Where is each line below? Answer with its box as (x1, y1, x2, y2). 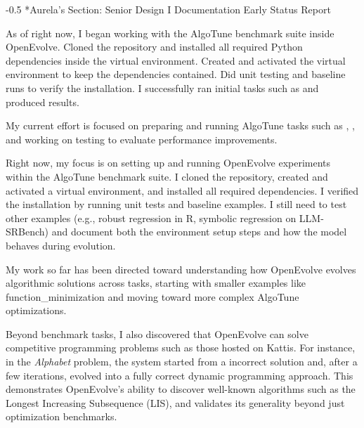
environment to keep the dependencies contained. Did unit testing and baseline (6, 67, 346, 82)
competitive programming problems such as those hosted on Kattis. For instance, (6, 340, 356, 355)
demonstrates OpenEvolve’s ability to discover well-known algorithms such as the (6, 382, 356, 396)
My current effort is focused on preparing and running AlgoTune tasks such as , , (6, 118, 355, 133)
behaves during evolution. (6, 238, 116, 252)
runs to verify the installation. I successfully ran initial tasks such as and (6, 80, 319, 95)
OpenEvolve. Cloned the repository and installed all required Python (6, 39, 303, 54)
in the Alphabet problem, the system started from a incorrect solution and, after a (6, 354, 358, 369)
